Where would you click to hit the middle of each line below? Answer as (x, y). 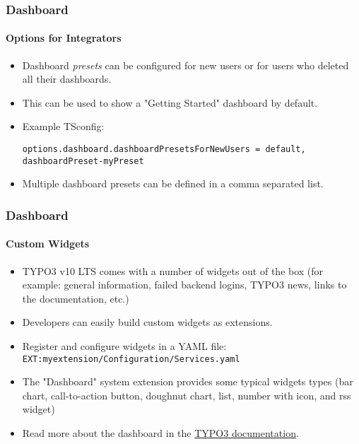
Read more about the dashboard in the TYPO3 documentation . (160, 432)
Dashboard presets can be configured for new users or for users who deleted (186, 65)
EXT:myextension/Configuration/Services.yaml (131, 359)
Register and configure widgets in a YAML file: (124, 345)
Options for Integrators (64, 38)
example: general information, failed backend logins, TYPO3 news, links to (184, 285)
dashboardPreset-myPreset (83, 161)
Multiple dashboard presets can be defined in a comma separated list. (173, 183)
